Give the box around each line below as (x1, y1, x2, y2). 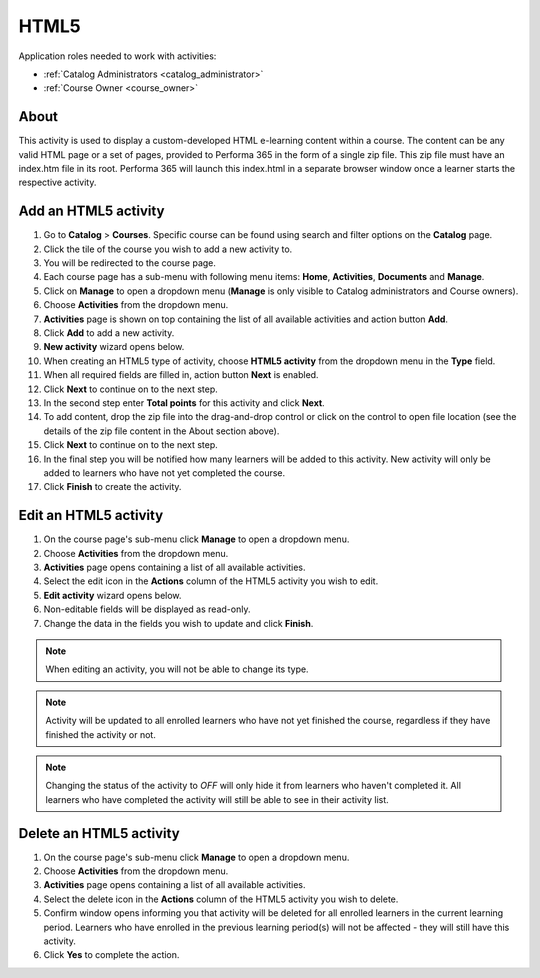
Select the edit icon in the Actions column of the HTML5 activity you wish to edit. (43, 575, 379, 587)
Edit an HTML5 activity (18, 507, 164, 524)
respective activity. (18, 176, 97, 189)
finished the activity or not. (45, 728, 157, 740)
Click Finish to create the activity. (43, 481, 182, 493)
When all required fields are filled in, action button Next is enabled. (43, 369, 319, 381)
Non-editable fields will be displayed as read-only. (43, 603, 251, 615)
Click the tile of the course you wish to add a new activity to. (43, 243, 293, 255)
